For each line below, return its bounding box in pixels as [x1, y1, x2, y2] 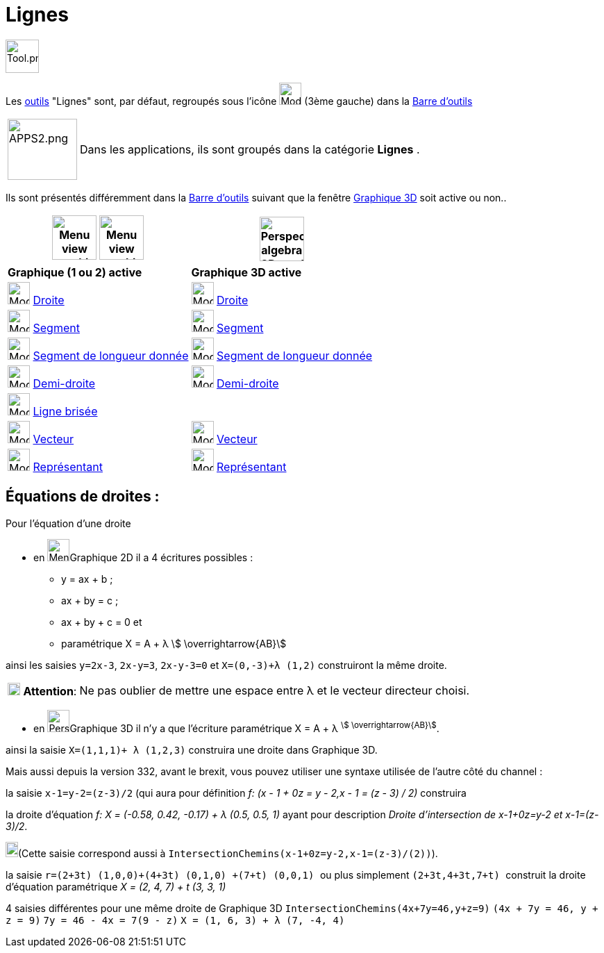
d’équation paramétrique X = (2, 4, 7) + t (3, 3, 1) [6, 880, 226, 893]
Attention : [23, 683, 77, 698]
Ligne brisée [33, 404, 98, 418]
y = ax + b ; [61, 572, 113, 585]
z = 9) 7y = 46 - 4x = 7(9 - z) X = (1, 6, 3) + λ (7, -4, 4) [6, 914, 345, 926]
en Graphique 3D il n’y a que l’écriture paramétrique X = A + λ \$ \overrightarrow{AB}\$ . [33, 720, 439, 734]
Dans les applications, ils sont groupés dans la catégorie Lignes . [80, 142, 420, 156]
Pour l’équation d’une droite [6, 517, 131, 529]
